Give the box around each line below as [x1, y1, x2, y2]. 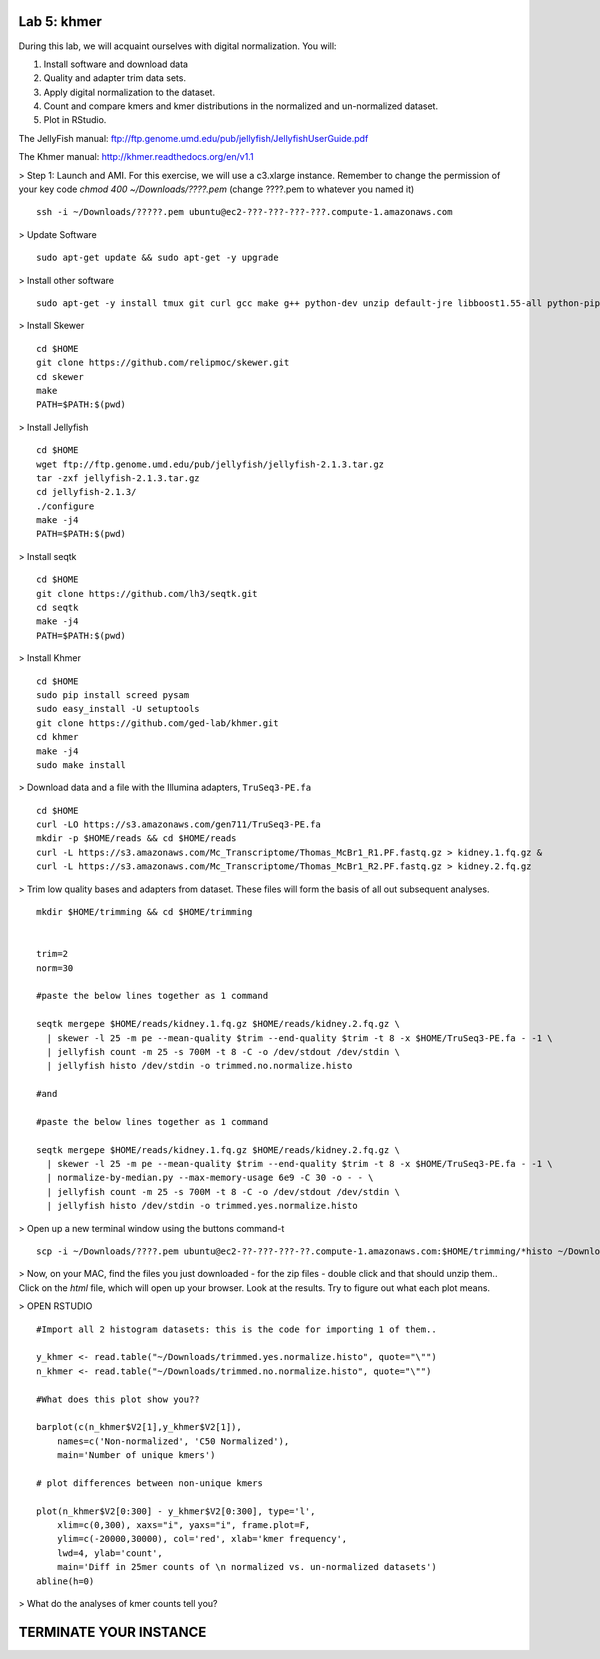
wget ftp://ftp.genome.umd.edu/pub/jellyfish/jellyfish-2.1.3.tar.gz [36, 458, 385, 470]
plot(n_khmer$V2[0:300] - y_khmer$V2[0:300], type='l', [36, 1505, 316, 1517]
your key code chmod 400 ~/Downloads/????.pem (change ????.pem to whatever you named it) [18, 183, 415, 195]
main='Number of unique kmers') [56, 1450, 216, 1461]
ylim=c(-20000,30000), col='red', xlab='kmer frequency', [56, 1533, 348, 1545]
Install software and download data [43, 58, 189, 70]
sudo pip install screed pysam [36, 689, 190, 700]
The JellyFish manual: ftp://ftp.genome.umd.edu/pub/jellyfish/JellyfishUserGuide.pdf [18, 132, 369, 144]
